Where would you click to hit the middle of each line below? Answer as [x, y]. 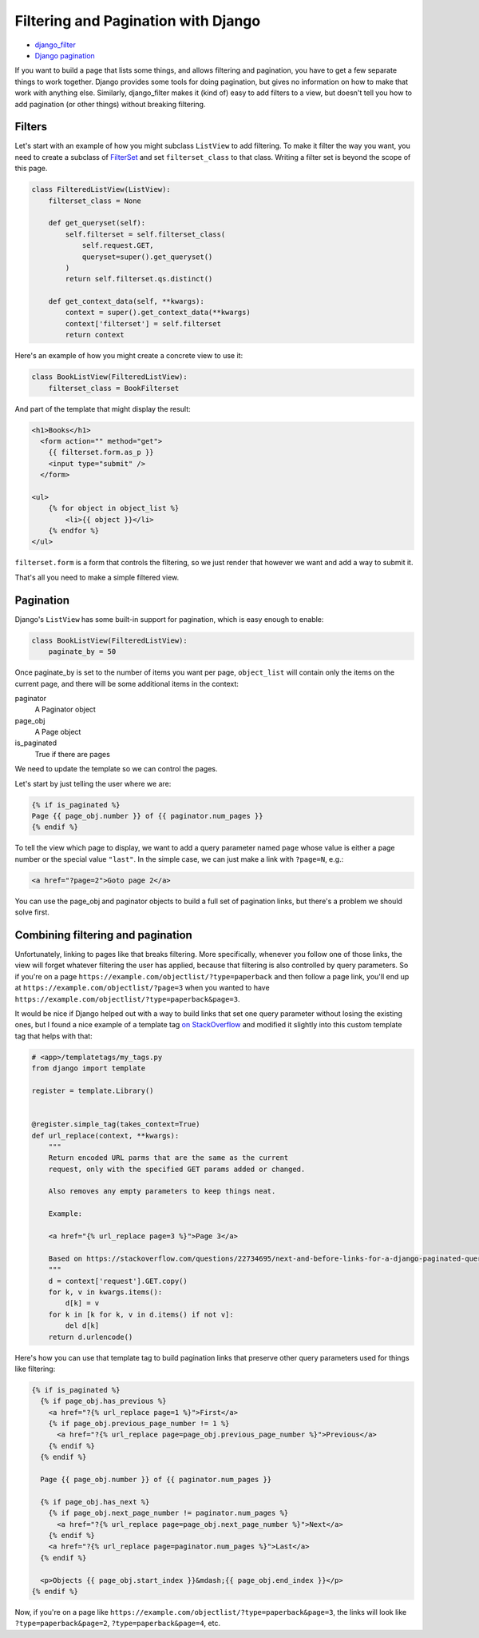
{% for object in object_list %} [114, 508]
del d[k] [82, 1326]
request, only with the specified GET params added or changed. [177, 1169]
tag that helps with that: [53, 1036]
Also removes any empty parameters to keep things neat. [162, 1192]
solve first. [32, 912]
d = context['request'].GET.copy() [118, 1281]
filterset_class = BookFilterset [114, 388]
